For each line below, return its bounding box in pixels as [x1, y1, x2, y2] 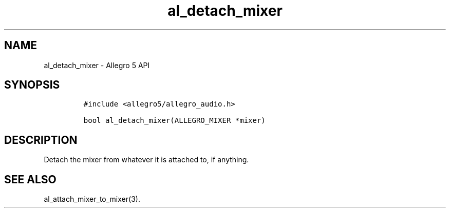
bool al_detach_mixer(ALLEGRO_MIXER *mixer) [83, 116, 266, 125]
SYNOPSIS [4, 78, 60, 92]
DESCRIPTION [4, 133, 78, 146]
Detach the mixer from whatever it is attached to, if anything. [44, 155, 249, 164]
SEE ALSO [4, 173, 57, 186]
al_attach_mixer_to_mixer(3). [44, 195, 140, 204]
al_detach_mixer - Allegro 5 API [44, 60, 150, 70]
